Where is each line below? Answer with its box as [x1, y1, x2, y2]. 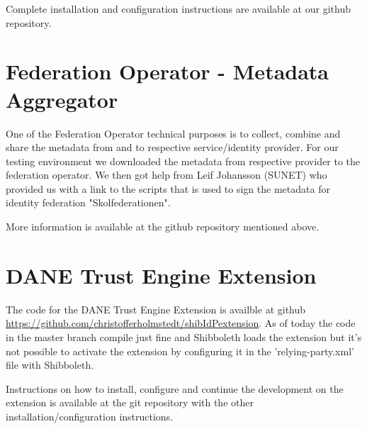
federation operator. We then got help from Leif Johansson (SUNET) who [6, 167, 327, 182]
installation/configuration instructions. [6, 408, 174, 423]
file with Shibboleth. [6, 357, 94, 372]
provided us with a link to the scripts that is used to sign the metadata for [6, 181, 330, 196]
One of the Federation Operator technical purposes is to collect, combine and [6, 126, 341, 140]
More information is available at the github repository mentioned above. [6, 219, 320, 234]
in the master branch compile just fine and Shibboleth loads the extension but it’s [6, 329, 362, 344]
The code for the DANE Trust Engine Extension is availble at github [6, 301, 306, 316]
